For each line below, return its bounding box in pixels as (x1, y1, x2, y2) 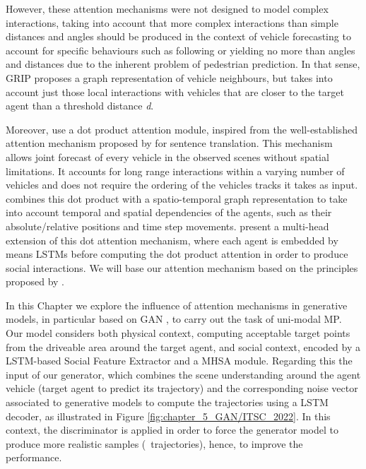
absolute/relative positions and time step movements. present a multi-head (6, 218, 329, 233)
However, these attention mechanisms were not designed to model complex (6, 1, 329, 16)
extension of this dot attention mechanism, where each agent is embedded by (6, 232, 338, 247)
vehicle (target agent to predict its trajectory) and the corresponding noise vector (6, 381, 358, 396)
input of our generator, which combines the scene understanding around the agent (6, 367, 361, 381)
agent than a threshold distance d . (6, 98, 154, 113)
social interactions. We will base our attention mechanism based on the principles (6, 260, 358, 275)
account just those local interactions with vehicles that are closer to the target (6, 84, 344, 99)
